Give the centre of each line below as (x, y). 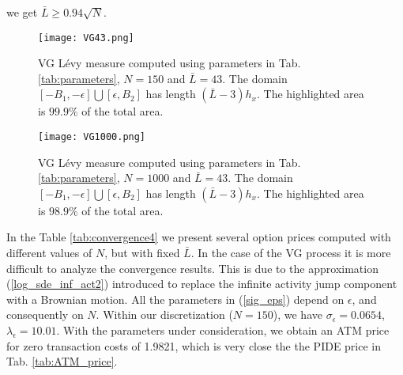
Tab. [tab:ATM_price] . (62, 361)
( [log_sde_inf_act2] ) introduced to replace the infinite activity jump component (202, 284)
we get (22, 12)
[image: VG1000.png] (92, 137)
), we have (298, 314)
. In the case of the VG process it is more (291, 253)
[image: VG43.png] (86, 38)
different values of (49, 253)
